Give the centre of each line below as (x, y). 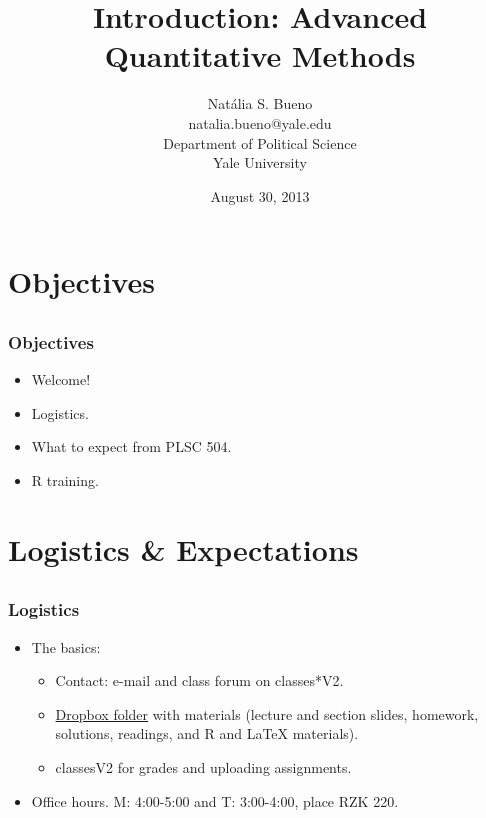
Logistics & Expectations (183, 548)
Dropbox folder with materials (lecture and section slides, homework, (267, 713)
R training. (65, 479)
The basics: (66, 646)
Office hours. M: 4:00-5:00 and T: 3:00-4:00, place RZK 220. (215, 800)
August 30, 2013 (260, 195)
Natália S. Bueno (260, 103)
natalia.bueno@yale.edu (260, 122)
